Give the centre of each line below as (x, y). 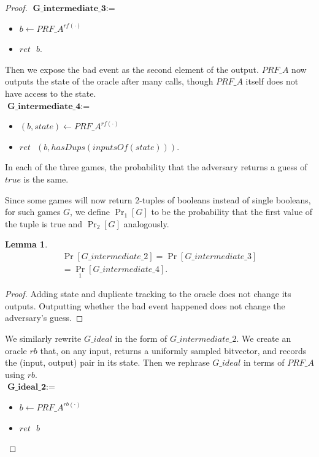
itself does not (272, 81)
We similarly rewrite (43, 338)
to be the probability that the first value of (232, 212)
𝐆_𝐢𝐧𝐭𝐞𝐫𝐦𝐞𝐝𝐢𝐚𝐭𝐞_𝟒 (44, 106)
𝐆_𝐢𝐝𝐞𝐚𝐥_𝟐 (26, 387)
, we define (90, 212)
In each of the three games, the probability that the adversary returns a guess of (156, 167)
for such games (33, 212)
